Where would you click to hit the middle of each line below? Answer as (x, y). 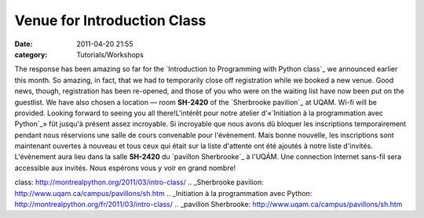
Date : (24, 44)
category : (31, 54)
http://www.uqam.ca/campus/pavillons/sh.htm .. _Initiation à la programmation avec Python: (163, 193)
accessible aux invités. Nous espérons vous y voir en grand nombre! (125, 168)
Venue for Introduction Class (110, 20)
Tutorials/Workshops (110, 54)
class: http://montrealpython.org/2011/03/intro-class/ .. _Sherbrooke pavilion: (139, 182)
